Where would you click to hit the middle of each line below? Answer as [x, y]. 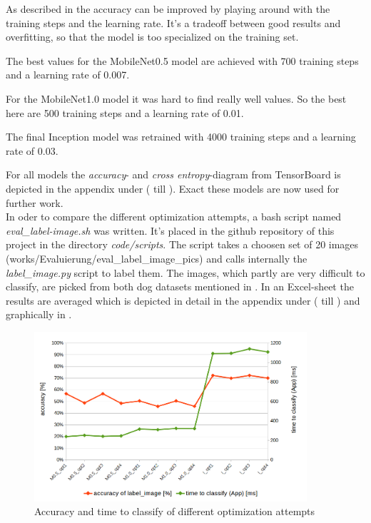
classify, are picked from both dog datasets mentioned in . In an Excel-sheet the [180, 286]
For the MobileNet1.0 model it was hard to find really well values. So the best [176, 98]
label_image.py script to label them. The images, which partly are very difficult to [185, 272]
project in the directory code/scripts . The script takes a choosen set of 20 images [182, 244]
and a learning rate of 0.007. [68, 75]
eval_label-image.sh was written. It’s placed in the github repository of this [170, 230]
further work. [35, 202]
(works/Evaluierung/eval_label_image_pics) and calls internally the [157, 258]
